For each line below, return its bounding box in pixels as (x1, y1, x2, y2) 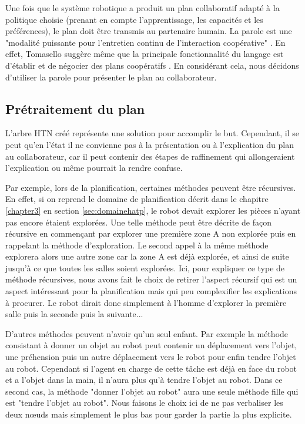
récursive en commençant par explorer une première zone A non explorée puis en (5, 227, 296, 240)
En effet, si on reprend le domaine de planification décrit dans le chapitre (5, 193, 269, 205)
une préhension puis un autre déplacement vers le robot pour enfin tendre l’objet (5, 351, 296, 363)
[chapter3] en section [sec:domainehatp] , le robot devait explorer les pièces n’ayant (5, 204, 301, 216)
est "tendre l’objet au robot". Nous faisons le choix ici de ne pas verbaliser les (5, 396, 283, 409)
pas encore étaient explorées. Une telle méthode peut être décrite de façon (5, 216, 272, 228)
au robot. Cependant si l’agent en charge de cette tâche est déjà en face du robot (5, 362, 297, 374)
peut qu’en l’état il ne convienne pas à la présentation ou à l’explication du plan (5, 138, 294, 150)
